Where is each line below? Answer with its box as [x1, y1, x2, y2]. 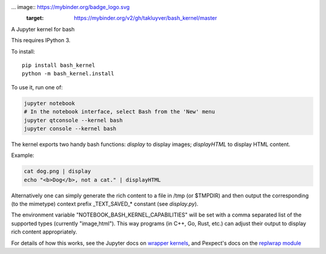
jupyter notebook [24, 100, 75, 107]
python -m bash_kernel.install [22, 70, 115, 77]
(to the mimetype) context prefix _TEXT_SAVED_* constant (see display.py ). [11, 200, 199, 208]
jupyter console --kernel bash [24, 125, 117, 132]
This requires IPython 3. [11, 37, 71, 44]
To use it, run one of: [11, 83, 63, 90]
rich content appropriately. [11, 228, 78, 235]
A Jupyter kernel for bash [11, 25, 75, 33]
